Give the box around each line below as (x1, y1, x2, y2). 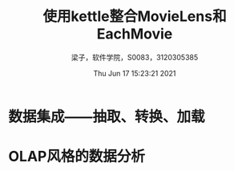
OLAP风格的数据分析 (8, 148, 146, 165)
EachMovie (96, 25, 173, 43)
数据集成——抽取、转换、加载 (8, 108, 206, 125)
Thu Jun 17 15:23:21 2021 (93, 68, 176, 78)
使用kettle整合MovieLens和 (42, 7, 227, 26)
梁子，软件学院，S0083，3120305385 (71, 52, 199, 62)
